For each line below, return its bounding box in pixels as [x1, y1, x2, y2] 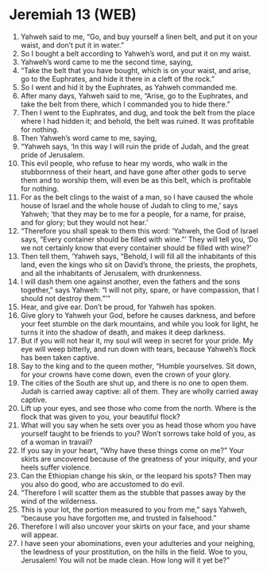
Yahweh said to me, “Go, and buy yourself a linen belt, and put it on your [20, 32, 258, 41]
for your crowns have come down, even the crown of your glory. [20, 370, 231, 379]
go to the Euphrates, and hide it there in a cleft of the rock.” [20, 74, 215, 83]
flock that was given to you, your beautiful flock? [20, 412, 181, 421]
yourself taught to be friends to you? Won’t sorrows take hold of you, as [20, 428, 257, 438]
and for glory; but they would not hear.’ [20, 217, 149, 227]
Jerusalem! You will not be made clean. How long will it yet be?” [20, 555, 230, 565]
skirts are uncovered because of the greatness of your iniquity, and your [20, 454, 257, 463]
